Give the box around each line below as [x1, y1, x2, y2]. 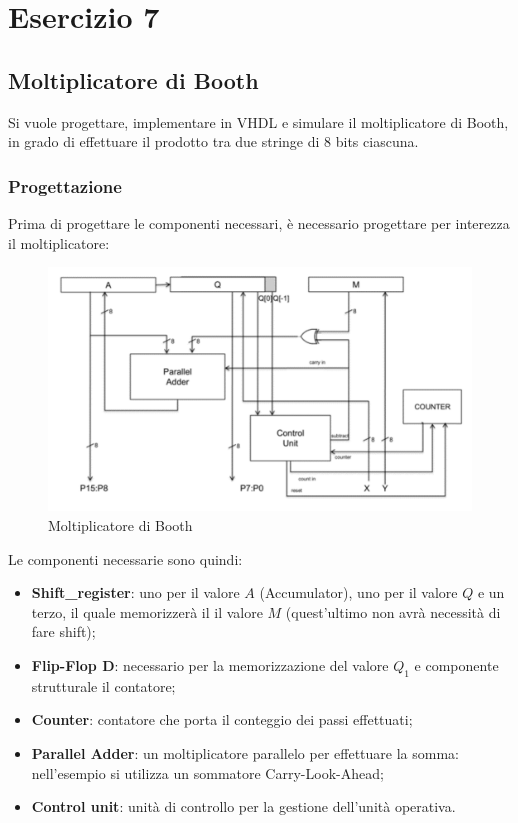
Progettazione [8, 173, 122, 198]
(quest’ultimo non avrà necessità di [285, 601, 501, 622]
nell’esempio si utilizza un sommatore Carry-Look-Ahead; [31, 762, 384, 783]
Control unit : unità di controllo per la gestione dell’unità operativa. [31, 796, 456, 817]
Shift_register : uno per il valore [31, 582, 240, 603]
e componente [414, 655, 499, 676]
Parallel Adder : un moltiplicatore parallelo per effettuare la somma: [31, 743, 459, 764]
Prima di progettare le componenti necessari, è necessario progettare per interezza [8, 212, 510, 233]
